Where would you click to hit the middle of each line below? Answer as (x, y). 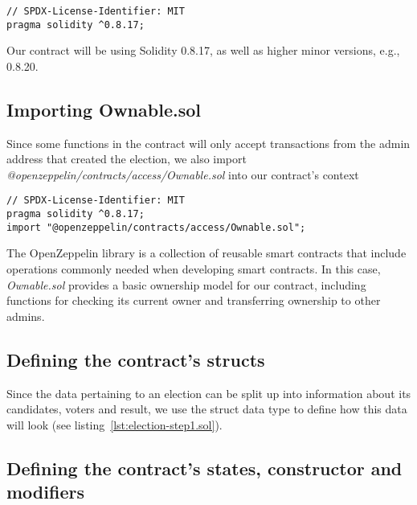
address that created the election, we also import (127, 159)
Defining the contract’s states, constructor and (204, 468)
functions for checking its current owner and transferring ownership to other (194, 300)
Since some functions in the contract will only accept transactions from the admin (208, 143)
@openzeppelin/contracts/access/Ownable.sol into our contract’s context (183, 174)
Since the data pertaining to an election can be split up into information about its (209, 393)
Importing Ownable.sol (104, 109)
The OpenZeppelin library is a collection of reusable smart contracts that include (206, 253)
